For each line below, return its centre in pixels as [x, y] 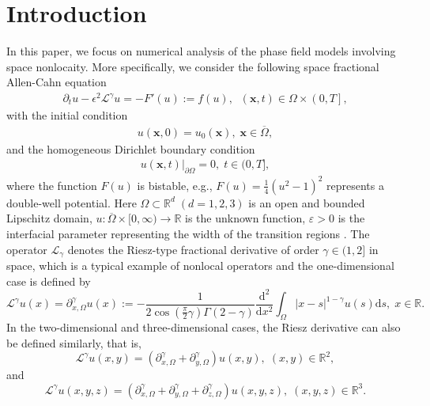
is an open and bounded [307, 202]
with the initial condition [67, 115]
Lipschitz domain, [49, 218]
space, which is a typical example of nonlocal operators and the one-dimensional [200, 266]
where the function [52, 185]
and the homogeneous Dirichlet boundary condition [131, 148]
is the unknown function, [245, 218]
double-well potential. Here [72, 202]
